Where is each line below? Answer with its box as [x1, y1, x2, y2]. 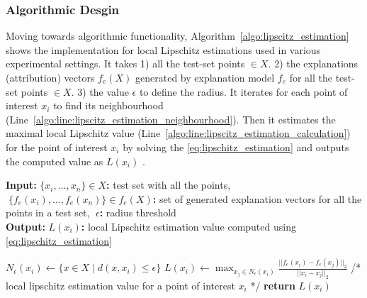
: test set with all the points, [106, 177, 231, 192]
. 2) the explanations [268, 56, 358, 71]
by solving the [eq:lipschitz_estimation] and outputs [123, 139, 349, 154]
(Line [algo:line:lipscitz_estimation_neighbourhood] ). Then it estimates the [6, 111, 336, 126]
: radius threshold [99, 205, 176, 220]
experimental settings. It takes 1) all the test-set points [6, 56, 245, 71]
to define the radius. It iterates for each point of [139, 84, 348, 99]
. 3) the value [71, 84, 129, 99]
